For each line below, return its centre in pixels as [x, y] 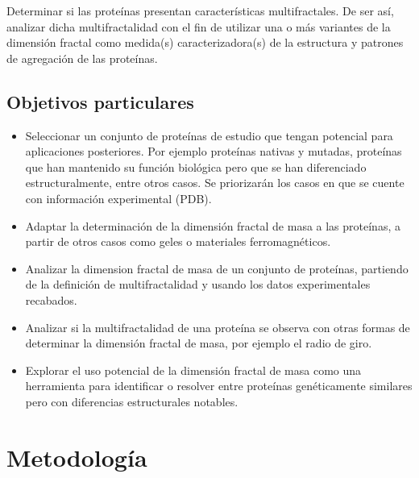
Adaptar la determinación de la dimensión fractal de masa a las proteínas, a [213, 225]
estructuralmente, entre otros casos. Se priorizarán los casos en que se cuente [215, 183]
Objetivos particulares [100, 101]
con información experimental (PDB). [118, 198]
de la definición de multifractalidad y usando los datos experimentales [198, 284]
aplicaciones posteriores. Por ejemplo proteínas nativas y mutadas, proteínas [214, 151]
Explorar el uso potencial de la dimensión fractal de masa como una [193, 370]
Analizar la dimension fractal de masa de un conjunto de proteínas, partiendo [217, 268]
